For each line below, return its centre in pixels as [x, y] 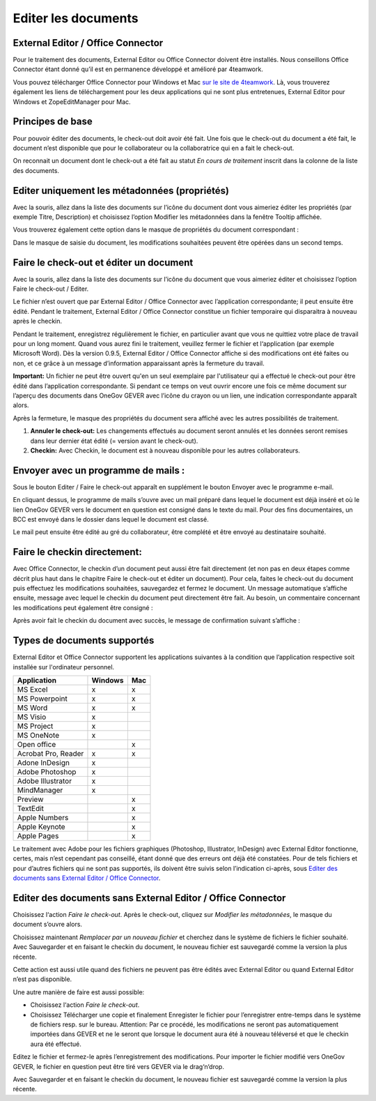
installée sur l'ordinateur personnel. [64, 667]
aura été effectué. [56, 1044]
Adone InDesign [43, 762]
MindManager [40, 790]
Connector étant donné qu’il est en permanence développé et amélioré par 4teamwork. [138, 69]
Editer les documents [76, 18]
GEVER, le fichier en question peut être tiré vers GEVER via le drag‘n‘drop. [118, 1066]
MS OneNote [38, 735]
